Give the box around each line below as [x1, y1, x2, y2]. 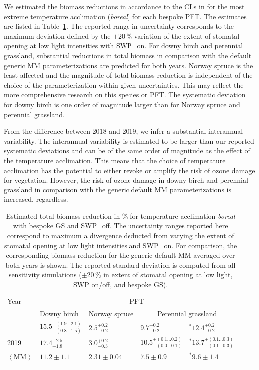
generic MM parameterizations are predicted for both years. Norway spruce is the [4, 60, 253, 70]
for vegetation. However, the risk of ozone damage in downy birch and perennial [4, 175, 248, 185]
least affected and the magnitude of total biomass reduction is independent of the [4, 70, 253, 80]
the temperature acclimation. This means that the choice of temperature [4, 155, 226, 165]
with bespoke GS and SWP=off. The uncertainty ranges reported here [13, 220, 228, 231]
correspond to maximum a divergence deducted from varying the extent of [7, 230, 234, 241]
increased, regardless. [4, 194, 68, 204]
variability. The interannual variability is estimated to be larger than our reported [4, 135, 254, 146]
